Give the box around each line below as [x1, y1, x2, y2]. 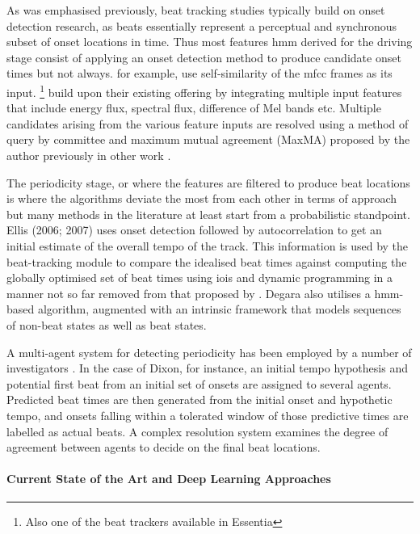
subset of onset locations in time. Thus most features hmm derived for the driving [6, 33, 413, 50]
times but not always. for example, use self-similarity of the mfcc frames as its [6, 65, 393, 82]
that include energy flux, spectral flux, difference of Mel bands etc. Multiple [6, 99, 381, 116]
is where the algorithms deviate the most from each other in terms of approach [6, 190, 397, 207]
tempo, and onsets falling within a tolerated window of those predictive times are [6, 406, 409, 423]
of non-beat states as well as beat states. [6, 316, 207, 333]
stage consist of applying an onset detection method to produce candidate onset [6, 48, 401, 65]
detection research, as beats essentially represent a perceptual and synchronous [6, 17, 397, 34]
